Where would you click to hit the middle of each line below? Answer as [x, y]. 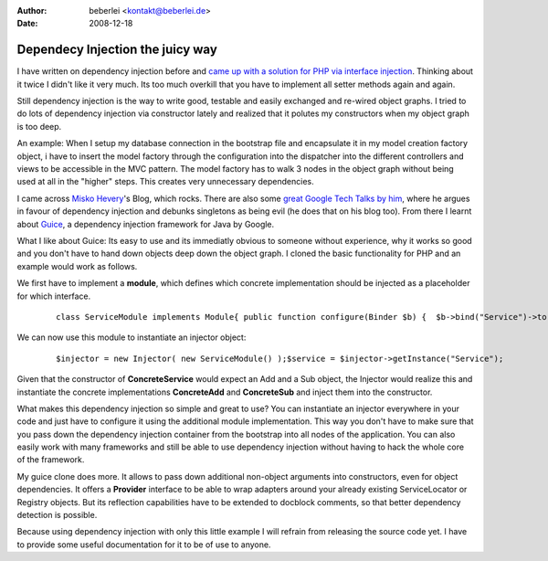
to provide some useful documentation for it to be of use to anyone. [144, 545]
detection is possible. [57, 515]
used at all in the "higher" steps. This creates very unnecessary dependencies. [165, 182]
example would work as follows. [77, 266]
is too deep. [39, 126]
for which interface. [54, 296]
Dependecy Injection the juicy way [117, 50]
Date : [27, 24]
